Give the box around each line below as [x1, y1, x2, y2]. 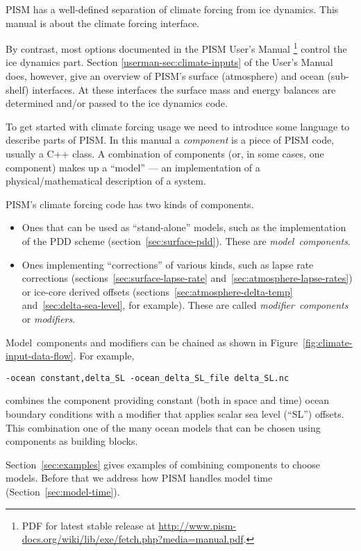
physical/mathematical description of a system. [6, 173, 206, 188]
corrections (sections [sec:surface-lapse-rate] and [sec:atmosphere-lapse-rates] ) [22, 271, 353, 285]
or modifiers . [22, 311, 76, 325]
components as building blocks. [6, 434, 138, 448]
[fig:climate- [302, 334, 353, 349]
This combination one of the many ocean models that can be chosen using [6, 420, 321, 434]
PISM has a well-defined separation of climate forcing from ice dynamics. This [6, 2, 339, 16]
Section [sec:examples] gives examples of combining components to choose [6, 457, 321, 471]
